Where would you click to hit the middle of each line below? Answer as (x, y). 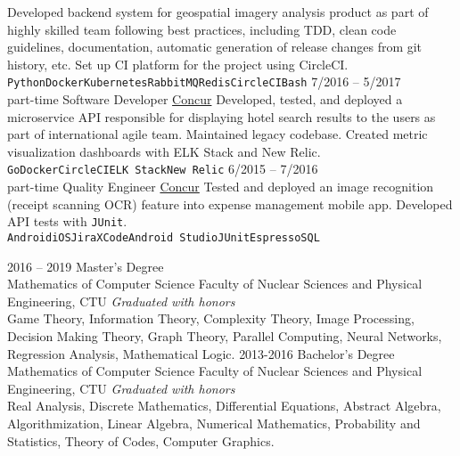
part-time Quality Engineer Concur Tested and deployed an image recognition (221, 187)
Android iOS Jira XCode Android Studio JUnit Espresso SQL (164, 237)
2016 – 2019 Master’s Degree (86, 266)
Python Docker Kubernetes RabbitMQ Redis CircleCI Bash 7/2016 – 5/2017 (204, 81)
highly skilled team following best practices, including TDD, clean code (202, 29)
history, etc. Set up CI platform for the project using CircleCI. (178, 64)
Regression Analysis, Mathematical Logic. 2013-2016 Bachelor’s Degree (201, 353)
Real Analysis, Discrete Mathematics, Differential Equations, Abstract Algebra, (224, 406)
